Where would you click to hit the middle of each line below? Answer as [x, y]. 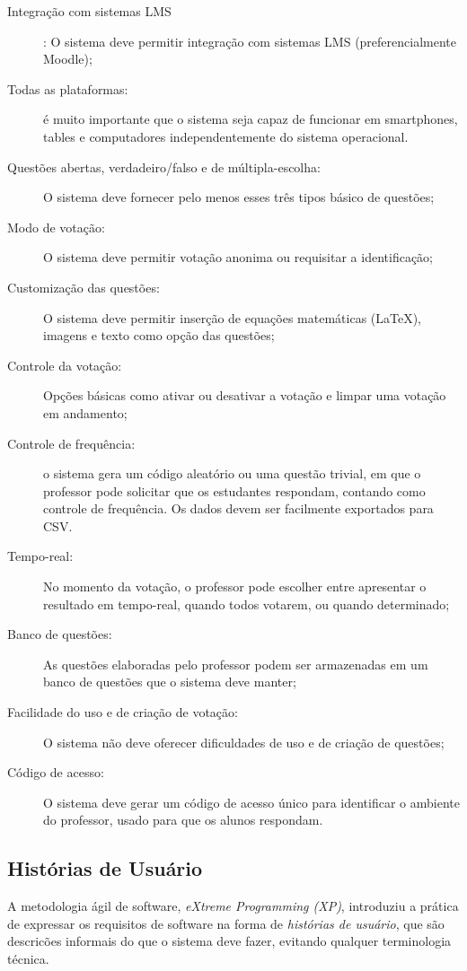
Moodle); [68, 59]
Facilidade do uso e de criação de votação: [123, 712]
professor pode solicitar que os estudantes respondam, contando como [234, 490]
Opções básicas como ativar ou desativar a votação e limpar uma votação [245, 395]
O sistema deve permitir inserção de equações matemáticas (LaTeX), [233, 317]
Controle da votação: [65, 365]
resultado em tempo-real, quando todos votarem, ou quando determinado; [247, 604]
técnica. [28, 958]
